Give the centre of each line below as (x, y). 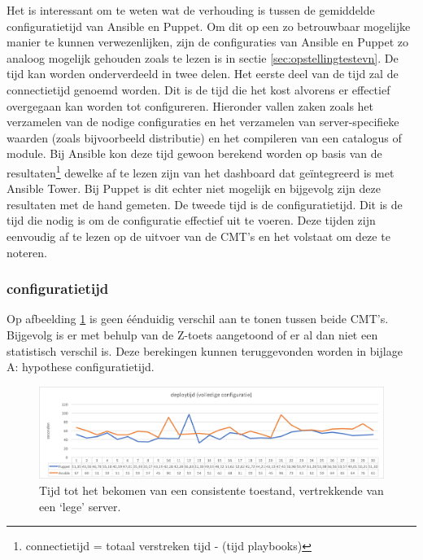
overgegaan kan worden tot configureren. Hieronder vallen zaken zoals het (190, 105)
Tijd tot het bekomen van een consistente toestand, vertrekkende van (211, 490)
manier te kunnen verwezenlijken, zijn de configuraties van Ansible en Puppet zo (207, 42)
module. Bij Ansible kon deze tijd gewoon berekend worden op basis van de (194, 153)
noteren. (27, 252)
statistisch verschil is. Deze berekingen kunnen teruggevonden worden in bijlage (205, 350)
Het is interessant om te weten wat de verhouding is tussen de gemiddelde (191, 10)
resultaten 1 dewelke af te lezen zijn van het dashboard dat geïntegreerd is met (201, 171)
